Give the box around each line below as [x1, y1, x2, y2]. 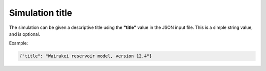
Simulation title [9, 7, 72, 18]
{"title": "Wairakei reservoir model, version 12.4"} [19, 53, 152, 59]
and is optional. [9, 31, 40, 37]
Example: [9, 40, 28, 46]
